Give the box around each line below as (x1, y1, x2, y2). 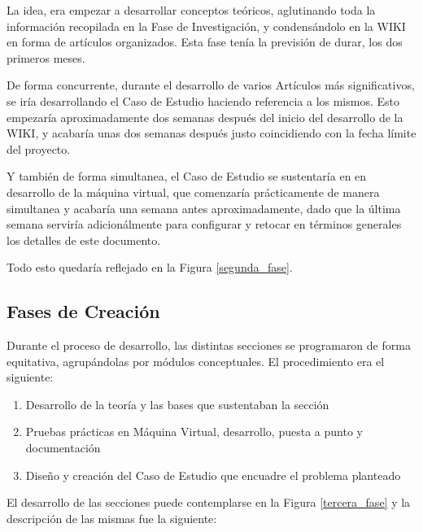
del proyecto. (7, 140, 71, 157)
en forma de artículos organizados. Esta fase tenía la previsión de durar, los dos (7, 33, 403, 50)
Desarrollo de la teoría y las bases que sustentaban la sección (25, 395, 329, 412)
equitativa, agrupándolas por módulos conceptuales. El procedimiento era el (7, 352, 385, 369)
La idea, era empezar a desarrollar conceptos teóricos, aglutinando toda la (7, 2, 376, 18)
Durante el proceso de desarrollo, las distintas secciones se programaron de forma (7, 337, 411, 354)
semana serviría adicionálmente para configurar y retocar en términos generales (7, 216, 402, 233)
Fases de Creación (7, 299, 160, 324)
